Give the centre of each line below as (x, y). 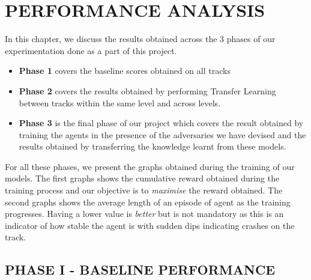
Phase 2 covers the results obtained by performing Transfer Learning (147, 90)
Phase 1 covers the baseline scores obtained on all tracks (125, 71)
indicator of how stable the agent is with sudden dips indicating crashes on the (150, 225)
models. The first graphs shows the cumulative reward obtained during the (142, 178)
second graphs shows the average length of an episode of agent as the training (148, 202)
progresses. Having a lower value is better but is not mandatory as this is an (144, 214)
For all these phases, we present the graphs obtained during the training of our (150, 166)
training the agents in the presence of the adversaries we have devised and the (162, 134)
